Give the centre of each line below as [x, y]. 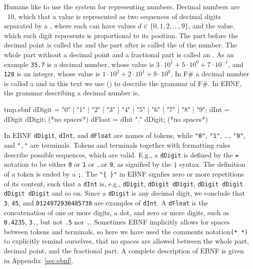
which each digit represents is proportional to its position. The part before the [121, 35]
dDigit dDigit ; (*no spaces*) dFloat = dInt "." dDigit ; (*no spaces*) [106, 119]
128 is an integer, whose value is [52, 74]
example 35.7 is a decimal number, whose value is [79, 64]
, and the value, [211, 26]
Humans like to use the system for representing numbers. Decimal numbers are [122, 6]
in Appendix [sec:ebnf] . [39, 260]
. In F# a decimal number [210, 74]
